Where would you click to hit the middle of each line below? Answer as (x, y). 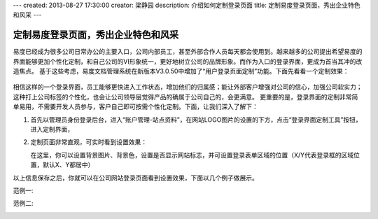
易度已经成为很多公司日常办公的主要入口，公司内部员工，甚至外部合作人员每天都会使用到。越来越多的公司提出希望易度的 (188, 52)
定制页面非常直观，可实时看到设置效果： (89, 142)
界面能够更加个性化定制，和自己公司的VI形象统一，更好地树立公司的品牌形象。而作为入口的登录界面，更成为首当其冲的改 (188, 61)
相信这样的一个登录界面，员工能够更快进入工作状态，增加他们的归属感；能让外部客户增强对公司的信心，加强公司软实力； (188, 87)
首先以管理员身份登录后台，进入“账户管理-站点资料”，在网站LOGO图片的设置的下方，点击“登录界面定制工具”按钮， (196, 120)
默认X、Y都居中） (68, 165)
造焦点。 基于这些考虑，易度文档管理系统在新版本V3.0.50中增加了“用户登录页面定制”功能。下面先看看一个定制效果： (181, 71)
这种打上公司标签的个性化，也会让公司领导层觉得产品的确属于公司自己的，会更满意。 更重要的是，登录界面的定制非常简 (185, 97)
